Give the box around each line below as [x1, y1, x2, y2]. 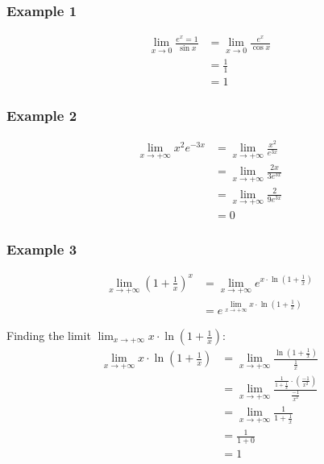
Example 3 [6, 238, 77, 259]
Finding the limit [6, 327, 91, 344]
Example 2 [6, 105, 77, 125]
